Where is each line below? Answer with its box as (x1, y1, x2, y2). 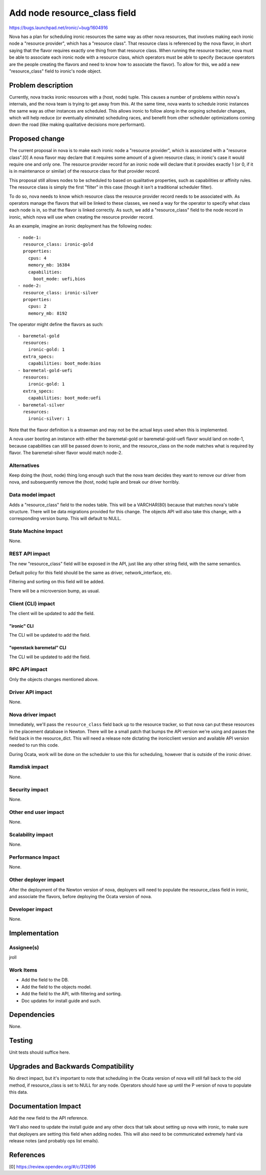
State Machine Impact (9, 528, 63, 535)
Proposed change (9, 135, 65, 143)
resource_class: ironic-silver (23, 290, 99, 296)
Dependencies (9, 1011, 55, 1019)
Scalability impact (9, 831, 54, 838)
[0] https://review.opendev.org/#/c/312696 (9, 1164, 96, 1170)
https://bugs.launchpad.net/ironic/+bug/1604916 (9, 25, 108, 31)
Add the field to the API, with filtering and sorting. (21, 991, 122, 997)
